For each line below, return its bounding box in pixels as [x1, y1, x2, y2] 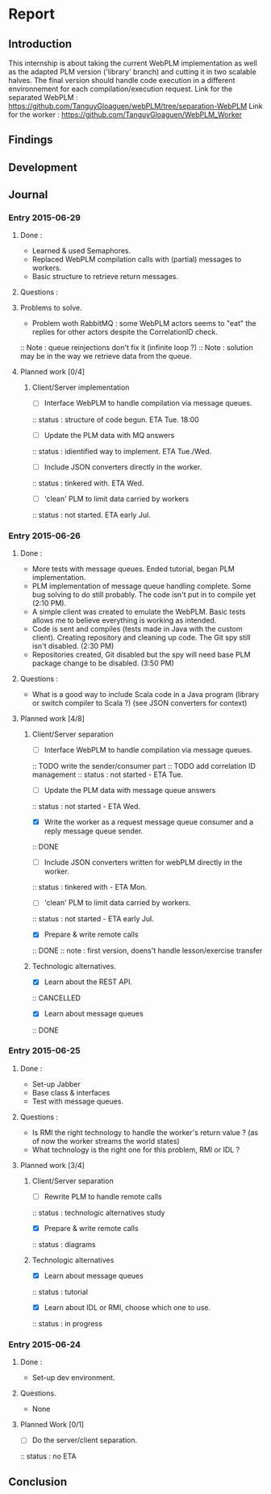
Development [8, 161, 78, 174]
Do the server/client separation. [31, 1435, 138, 1445]
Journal [8, 188, 48, 202]
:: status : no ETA [19, 1451, 77, 1461]
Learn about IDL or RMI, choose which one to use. [44, 1303, 211, 1312]
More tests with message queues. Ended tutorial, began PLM [31, 564, 236, 574]
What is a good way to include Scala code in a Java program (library [31, 690, 260, 699]
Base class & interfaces [31, 1087, 110, 1097]
